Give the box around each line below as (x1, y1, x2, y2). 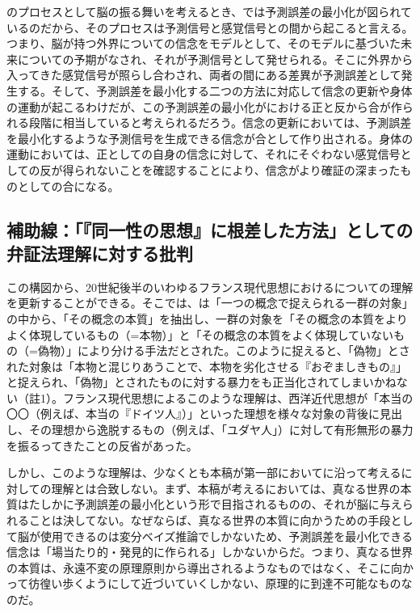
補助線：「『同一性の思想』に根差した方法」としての (6, 217, 414, 242)
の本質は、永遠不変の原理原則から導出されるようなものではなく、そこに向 (6, 559, 402, 576)
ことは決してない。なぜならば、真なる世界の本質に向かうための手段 (28, 512, 391, 529)
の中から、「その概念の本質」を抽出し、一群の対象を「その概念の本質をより (6, 310, 408, 327)
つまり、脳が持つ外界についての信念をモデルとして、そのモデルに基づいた (6, 35, 401, 52)
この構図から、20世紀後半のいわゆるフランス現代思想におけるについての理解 (6, 278, 414, 295)
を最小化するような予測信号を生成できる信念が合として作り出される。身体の (6, 129, 414, 146)
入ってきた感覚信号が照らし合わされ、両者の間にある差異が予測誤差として (6, 66, 401, 83)
